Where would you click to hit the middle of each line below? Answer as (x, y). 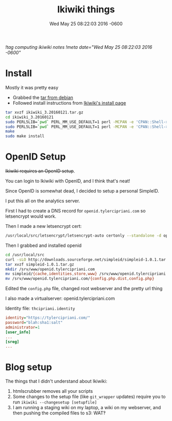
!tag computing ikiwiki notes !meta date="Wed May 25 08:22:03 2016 (79, 47)
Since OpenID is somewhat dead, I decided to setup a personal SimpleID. (82, 191)
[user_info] (18, 332)
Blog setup (29, 367)
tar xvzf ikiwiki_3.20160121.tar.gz (44, 112)
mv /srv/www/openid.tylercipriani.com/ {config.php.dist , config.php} (80, 279)
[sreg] (12, 342)
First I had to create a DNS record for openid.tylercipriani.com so (76, 211)
